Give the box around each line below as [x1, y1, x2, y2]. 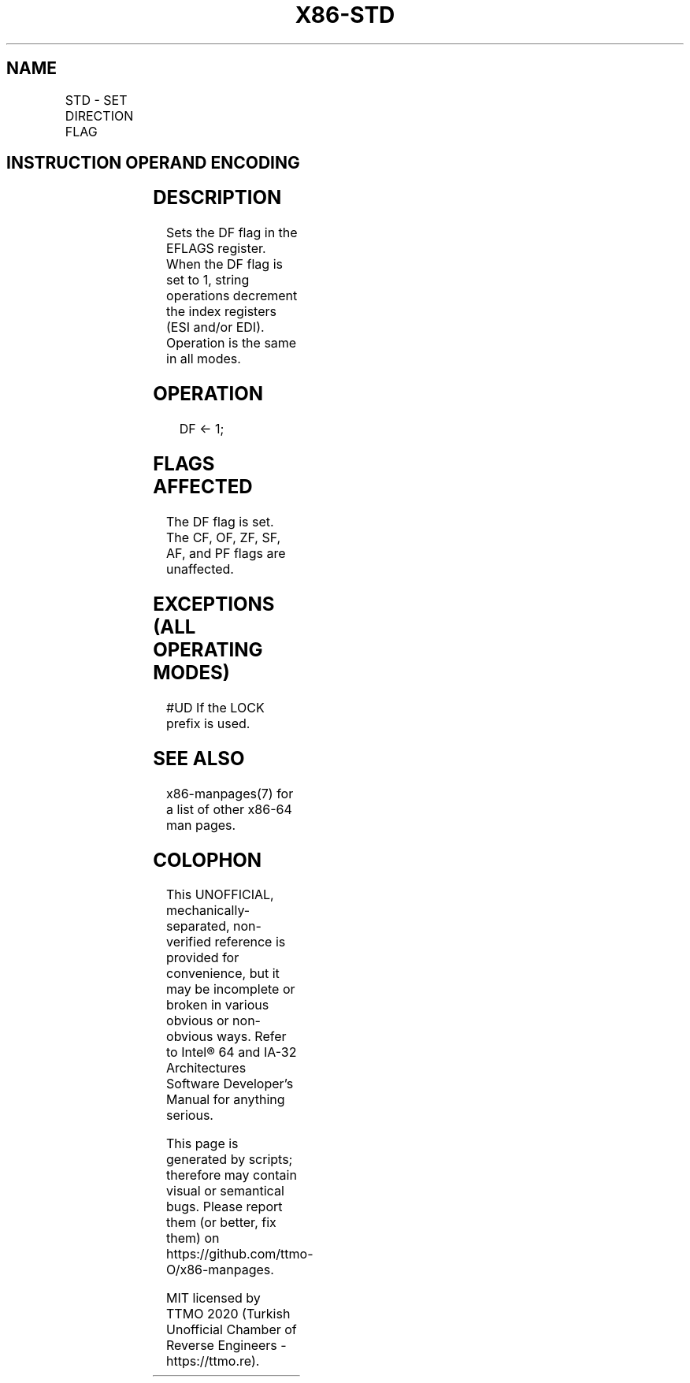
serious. [166, 1107, 213, 1124]
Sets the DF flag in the [166, 225, 298, 241]
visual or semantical [166, 1183, 284, 1199]
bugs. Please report [166, 1199, 283, 1215]
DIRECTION [65, 107, 134, 124]
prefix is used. [166, 715, 250, 731]
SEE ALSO [153, 746, 245, 770]
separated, [166, 918, 230, 935]
